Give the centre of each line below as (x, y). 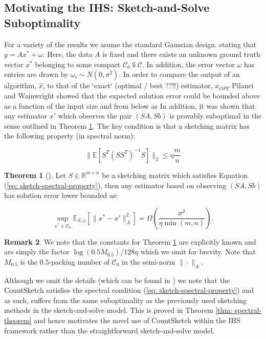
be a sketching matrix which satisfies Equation (175, 175)
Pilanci (243, 85)
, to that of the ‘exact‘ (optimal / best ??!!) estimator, (128, 85)
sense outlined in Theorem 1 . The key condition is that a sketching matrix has (127, 125)
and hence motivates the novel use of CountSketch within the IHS (137, 320)
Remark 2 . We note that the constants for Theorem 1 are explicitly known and (130, 241)
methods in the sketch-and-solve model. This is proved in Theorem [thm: (118, 310)
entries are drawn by (36, 74)
